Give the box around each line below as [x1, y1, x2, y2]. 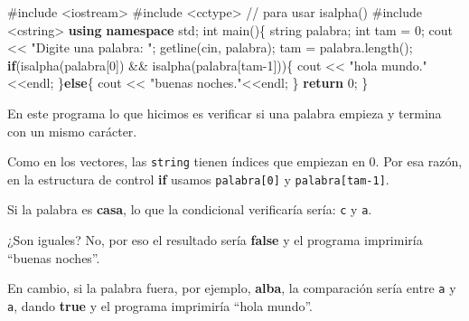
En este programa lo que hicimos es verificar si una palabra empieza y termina [7, 103, 442, 122]
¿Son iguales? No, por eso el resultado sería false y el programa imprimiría [7, 231, 423, 250]
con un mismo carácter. [7, 121, 137, 140]
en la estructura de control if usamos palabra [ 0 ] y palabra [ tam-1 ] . [7, 169, 389, 188]
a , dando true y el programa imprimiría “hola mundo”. [7, 296, 313, 315]
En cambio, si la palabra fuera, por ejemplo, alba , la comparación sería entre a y [7, 279, 456, 297]
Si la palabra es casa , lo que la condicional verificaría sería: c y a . [7, 200, 372, 219]
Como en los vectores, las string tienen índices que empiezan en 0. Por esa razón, [7, 152, 463, 171]
